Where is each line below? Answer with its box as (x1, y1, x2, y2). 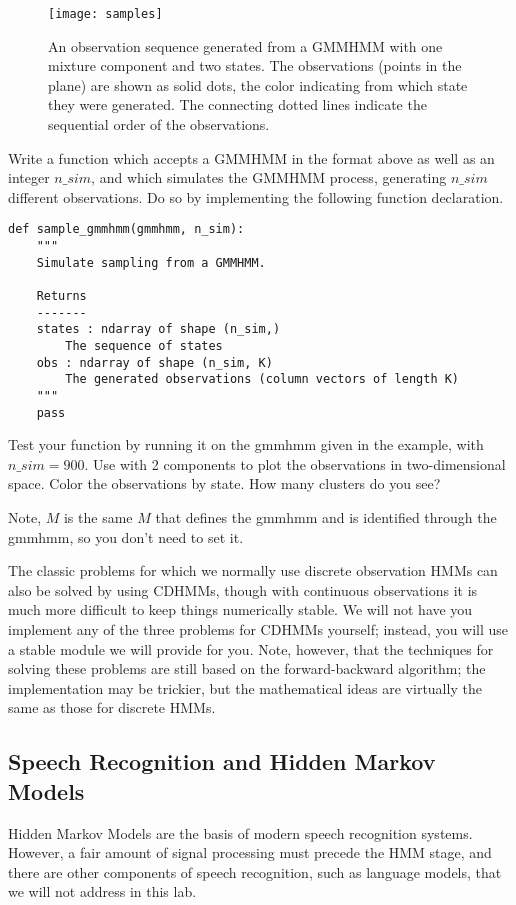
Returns (36, 289, 87, 304)
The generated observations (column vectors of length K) (65, 372, 460, 387)
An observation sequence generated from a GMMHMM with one (48, 35, 443, 56)
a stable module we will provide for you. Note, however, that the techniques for (8, 638, 494, 659)
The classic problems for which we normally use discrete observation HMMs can (8, 560, 498, 581)
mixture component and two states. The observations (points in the (48, 55, 462, 76)
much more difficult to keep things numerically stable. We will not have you (8, 599, 473, 620)
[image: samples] (48, 7, 163, 21)
